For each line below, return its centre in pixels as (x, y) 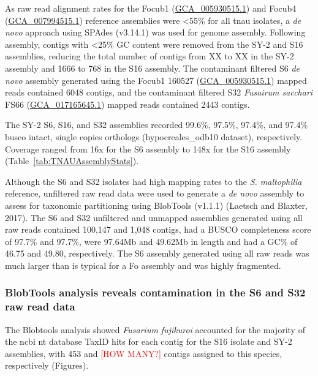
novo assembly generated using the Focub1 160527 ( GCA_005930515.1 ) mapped (156, 80)
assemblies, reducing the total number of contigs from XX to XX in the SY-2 (150, 56)
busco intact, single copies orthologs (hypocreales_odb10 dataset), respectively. (154, 136)
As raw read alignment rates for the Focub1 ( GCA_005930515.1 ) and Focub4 (151, 8)
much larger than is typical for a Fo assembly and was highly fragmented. (143, 265)
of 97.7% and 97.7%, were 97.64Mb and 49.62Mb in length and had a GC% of (151, 241)
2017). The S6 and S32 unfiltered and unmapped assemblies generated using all (154, 217)
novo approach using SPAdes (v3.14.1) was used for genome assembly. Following (155, 32)
